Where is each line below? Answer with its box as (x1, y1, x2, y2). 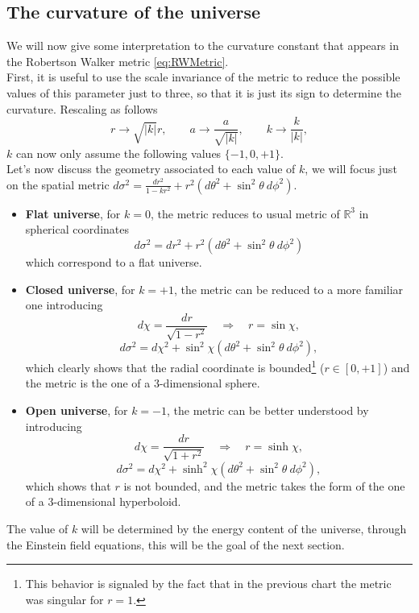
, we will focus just (305, 160, 397, 177)
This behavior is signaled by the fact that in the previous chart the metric (25, 575, 392, 592)
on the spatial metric (6, 176, 110, 193)
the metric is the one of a (25, 375, 151, 391)
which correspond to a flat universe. (25, 254, 202, 270)
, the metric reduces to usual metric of (150, 205, 340, 222)
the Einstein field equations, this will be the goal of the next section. (6, 536, 345, 553)
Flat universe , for (25, 205, 121, 222)
